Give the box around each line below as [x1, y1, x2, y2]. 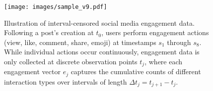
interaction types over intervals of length [4, 76, 127, 87]
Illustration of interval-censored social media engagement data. [4, 17, 195, 28]
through [167, 37, 191, 47]
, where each [144, 56, 183, 67]
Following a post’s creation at [4, 27, 94, 38]
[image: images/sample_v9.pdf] [4, 3, 107, 10]
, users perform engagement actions [101, 27, 209, 38]
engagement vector [4, 66, 61, 77]
